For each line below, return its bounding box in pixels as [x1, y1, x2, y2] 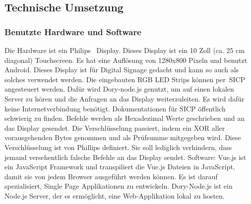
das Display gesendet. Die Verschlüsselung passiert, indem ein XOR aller [4, 122, 225, 133]
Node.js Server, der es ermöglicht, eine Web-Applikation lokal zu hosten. [4, 190, 225, 201]
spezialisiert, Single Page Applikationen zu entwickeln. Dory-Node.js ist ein [4, 181, 233, 191]
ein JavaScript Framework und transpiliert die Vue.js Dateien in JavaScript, [4, 161, 235, 172]
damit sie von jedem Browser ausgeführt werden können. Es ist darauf [4, 171, 218, 181]
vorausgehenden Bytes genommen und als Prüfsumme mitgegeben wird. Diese [4, 132, 241, 143]
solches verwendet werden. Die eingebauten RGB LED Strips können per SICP [4, 74, 246, 84]
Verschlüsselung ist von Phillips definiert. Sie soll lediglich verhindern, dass [4, 142, 232, 152]
